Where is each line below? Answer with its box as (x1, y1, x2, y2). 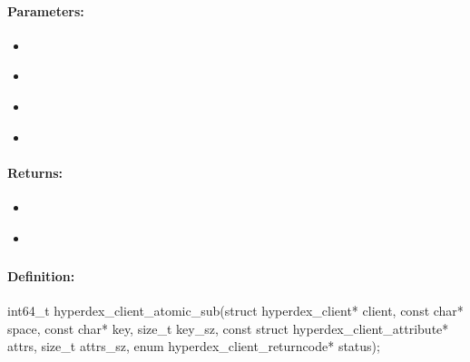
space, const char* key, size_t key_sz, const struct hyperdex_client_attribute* (7, 318, 449, 338)
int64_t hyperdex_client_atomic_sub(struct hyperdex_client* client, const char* (7, 301, 464, 320)
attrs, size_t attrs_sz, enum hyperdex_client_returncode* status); (7, 337, 380, 356)
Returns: (7, 162, 64, 181)
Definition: (7, 267, 75, 286)
